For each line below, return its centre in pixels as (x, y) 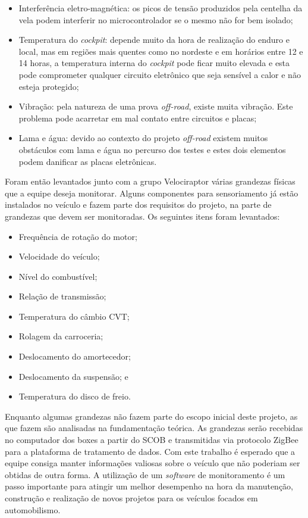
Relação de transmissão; (62, 296)
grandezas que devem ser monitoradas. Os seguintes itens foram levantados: (142, 216)
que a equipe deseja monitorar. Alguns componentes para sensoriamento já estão (152, 193)
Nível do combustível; (58, 276)
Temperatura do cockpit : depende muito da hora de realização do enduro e (154, 40)
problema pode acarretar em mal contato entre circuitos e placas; (138, 118)
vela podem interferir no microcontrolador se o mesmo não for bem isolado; (156, 19)
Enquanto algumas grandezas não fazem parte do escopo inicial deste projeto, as (151, 416)
